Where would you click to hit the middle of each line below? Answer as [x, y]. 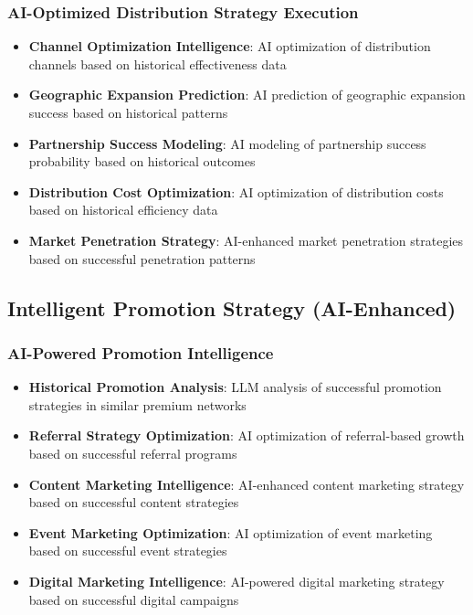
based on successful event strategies [128, 551]
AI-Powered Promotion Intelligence [141, 352]
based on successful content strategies [134, 502]
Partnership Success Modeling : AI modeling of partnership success [227, 143]
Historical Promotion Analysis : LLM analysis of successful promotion [235, 387]
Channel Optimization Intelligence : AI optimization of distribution [230, 46]
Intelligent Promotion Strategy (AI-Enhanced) [232, 307]
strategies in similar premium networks [137, 404]
